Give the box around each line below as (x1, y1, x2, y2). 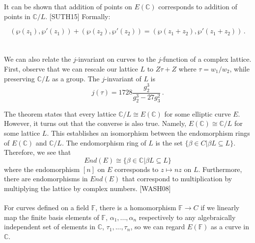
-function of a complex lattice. (161, 54, 252, 64)
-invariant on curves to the (76, 54, 156, 64)
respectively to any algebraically (139, 212, 236, 222)
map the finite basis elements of (4, 212, 99, 222)
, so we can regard (130, 221, 185, 232)
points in (4, 11, 30, 21)
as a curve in (211, 221, 249, 232)
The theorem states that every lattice (4, 108, 116, 119)
